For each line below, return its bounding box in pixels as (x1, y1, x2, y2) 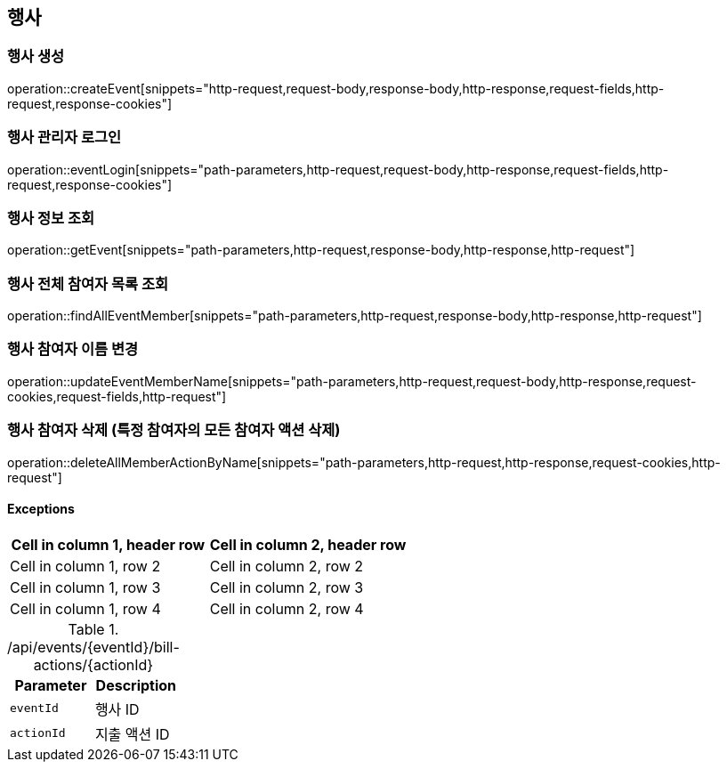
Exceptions (7, 501, 75, 517)
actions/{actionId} (33, 655, 154, 674)
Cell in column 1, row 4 (10, 599, 161, 618)
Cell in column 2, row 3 (209, 578, 364, 596)
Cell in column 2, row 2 (209, 556, 364, 575)
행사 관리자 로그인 (7, 128, 122, 147)
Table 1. (68, 619, 119, 638)
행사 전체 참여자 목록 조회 (7, 274, 169, 293)
